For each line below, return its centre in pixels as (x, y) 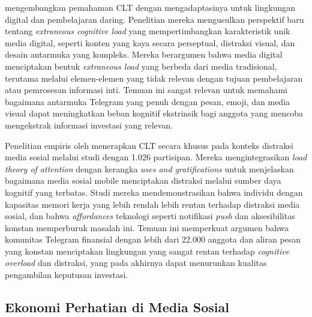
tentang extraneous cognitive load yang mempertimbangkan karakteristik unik (148, 31)
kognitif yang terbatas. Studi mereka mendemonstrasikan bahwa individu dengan (154, 192)
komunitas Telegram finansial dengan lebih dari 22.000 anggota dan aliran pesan (153, 239)
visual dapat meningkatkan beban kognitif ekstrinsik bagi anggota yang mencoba (154, 113)
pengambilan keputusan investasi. (67, 275)
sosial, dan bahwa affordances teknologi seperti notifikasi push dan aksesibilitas (150, 216)
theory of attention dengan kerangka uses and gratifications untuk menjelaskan (149, 168)
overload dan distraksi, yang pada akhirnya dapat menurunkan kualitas (136, 263)
